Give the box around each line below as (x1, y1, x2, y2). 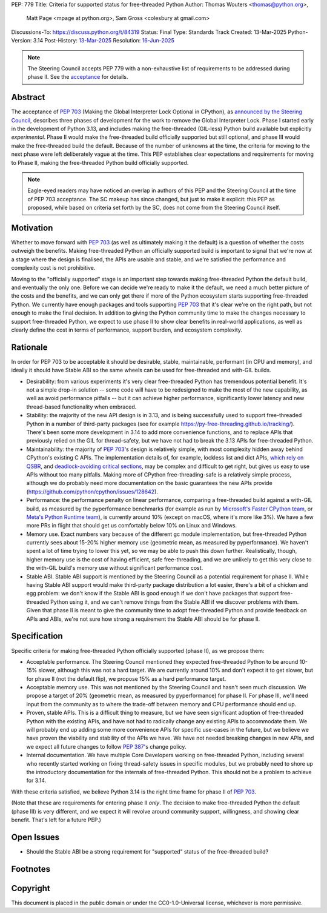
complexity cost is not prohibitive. (11, 264, 96, 272)
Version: (11, 37, 32, 44)
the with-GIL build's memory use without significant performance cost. (26, 564, 203, 572)
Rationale (11, 342, 48, 352)
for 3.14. (26, 777, 47, 784)
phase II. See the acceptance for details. (27, 73, 128, 81)
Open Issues (11, 832, 60, 842)
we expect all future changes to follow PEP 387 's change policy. (26, 743, 187, 750)
